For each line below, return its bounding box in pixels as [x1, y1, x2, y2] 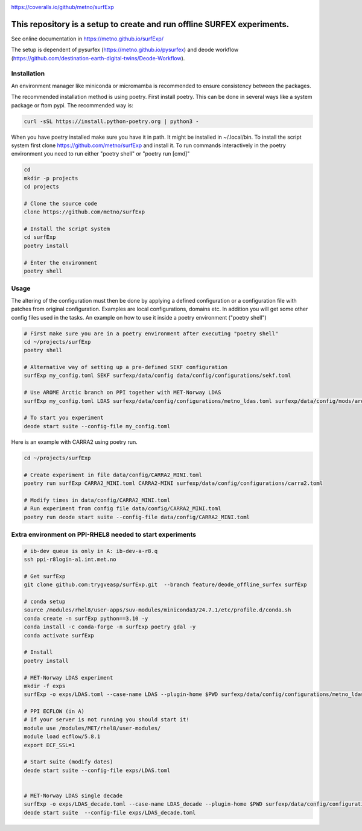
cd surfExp [24, 234, 56, 241]
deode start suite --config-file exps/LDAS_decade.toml [24, 809, 196, 816]
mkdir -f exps [24, 682, 66, 689]
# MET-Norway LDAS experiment [24, 674, 113, 681]
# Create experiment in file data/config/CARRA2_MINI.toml [24, 471, 202, 478]
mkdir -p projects [24, 175, 78, 182]
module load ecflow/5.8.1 [24, 733, 101, 740]
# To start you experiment [24, 414, 104, 422]
